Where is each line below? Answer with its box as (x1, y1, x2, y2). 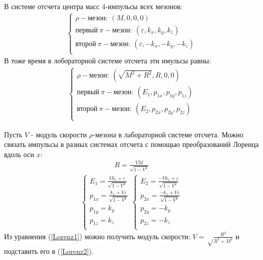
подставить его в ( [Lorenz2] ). (4, 245, 94, 256)
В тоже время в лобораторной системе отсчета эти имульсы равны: (4, 55, 211, 66)
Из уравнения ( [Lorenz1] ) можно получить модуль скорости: (4, 231, 191, 241)
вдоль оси (4, 148, 34, 159)
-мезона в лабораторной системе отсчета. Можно (93, 129, 244, 139)
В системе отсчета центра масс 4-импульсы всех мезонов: (4, 1, 182, 11)
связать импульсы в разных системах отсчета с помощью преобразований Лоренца (4, 139, 259, 150)
